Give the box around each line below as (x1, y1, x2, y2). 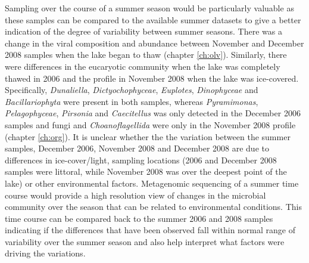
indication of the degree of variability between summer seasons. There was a (5, 25, 282, 38)
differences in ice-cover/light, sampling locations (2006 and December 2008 (5, 153, 277, 166)
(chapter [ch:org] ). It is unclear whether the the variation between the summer (5, 130, 291, 143)
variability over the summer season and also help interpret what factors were (5, 235, 285, 247)
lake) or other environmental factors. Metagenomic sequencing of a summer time (5, 177, 299, 189)
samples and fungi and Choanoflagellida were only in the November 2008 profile (5, 118, 296, 131)
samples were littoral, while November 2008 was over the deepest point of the (5, 165, 287, 178)
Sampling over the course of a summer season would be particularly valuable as (5, 2, 294, 14)
